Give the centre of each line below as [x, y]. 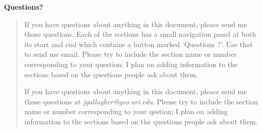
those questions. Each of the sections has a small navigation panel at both [140, 34]
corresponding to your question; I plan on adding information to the [131, 64]
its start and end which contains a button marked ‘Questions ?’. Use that [139, 44]
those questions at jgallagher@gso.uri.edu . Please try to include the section [141, 101]
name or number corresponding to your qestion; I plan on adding [126, 111]
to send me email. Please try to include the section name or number [130, 54]
